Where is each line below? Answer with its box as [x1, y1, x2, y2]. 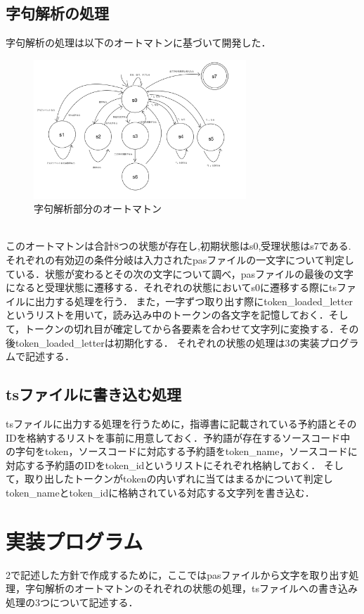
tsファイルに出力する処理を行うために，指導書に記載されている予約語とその [6, 416, 357, 430]
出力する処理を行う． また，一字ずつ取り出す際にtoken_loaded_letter [34, 293, 353, 308]
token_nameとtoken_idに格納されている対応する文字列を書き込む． [6, 485, 315, 499]
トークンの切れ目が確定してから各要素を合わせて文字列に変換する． [25, 321, 339, 335]
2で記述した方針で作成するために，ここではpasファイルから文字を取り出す [6, 567, 349, 582]
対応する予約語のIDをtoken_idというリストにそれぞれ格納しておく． [6, 457, 321, 472]
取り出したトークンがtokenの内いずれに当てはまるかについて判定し [25, 471, 333, 486]
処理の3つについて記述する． [6, 594, 138, 609]
